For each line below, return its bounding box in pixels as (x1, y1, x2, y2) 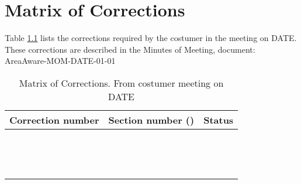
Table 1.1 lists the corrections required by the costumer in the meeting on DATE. (5, 32, 297, 44)
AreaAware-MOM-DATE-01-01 (5, 54, 116, 67)
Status (203, 113, 234, 127)
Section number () (108, 113, 195, 127)
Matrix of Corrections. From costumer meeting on (19, 76, 224, 90)
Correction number (9, 113, 99, 127)
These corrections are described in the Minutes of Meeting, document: (5, 43, 255, 55)
